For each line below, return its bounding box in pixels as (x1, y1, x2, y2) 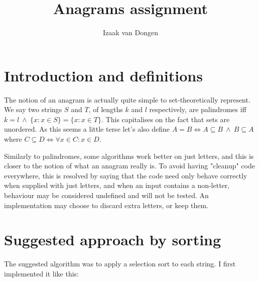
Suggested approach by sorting (4, 229, 221, 250)
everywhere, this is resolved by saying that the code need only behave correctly (4, 170, 247, 180)
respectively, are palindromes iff (149, 104, 246, 115)
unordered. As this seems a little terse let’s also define (4, 124, 170, 134)
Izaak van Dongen (103, 27, 158, 38)
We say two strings (4, 104, 62, 115)
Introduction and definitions (4, 65, 203, 85)
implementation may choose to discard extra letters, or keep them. (4, 200, 209, 210)
